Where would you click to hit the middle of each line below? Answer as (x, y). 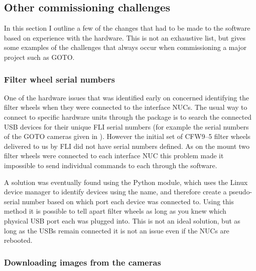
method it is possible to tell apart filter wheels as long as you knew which (115, 211)
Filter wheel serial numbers (59, 79)
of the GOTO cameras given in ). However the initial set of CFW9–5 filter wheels (127, 136)
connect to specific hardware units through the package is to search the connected (128, 116)
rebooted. (18, 240)
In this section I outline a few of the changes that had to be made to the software (127, 28)
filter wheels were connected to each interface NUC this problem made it (114, 156)
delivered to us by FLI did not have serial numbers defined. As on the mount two (127, 146)
